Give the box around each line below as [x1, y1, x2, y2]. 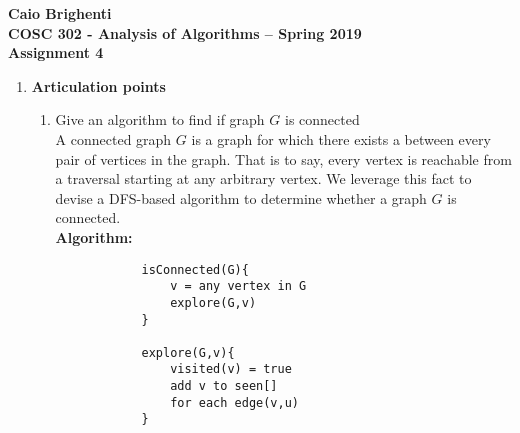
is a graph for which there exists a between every [191, 128, 491, 149]
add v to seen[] [170, 379, 278, 394]
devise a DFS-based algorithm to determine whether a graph [55, 187, 427, 208]
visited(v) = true [170, 362, 292, 377]
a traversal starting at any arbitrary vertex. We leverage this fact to [55, 168, 472, 189]
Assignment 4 [8, 42, 104, 63]
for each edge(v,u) [170, 395, 299, 410]
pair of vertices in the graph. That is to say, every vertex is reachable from [55, 148, 512, 169]
